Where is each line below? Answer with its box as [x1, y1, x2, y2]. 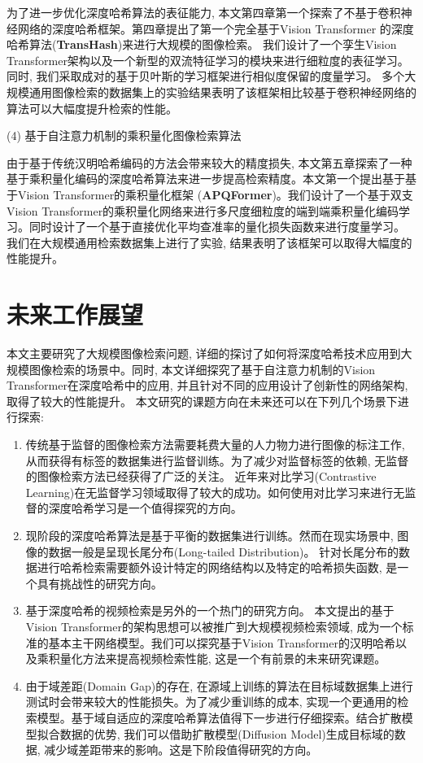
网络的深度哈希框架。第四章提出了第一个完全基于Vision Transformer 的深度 [17, 20, 414, 37]
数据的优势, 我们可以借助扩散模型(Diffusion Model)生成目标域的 [59, 725, 395, 742]
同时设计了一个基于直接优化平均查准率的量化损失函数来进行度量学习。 [28, 218, 405, 235]
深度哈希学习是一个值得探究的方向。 [48, 499, 242, 517]
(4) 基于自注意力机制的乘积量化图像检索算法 [7, 127, 242, 144]
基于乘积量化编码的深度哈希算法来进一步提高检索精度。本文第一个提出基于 [7, 170, 405, 187]
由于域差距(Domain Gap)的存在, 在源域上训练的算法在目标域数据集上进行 [25, 677, 413, 694]
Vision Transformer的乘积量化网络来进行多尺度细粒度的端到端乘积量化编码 [7, 202, 399, 219]
